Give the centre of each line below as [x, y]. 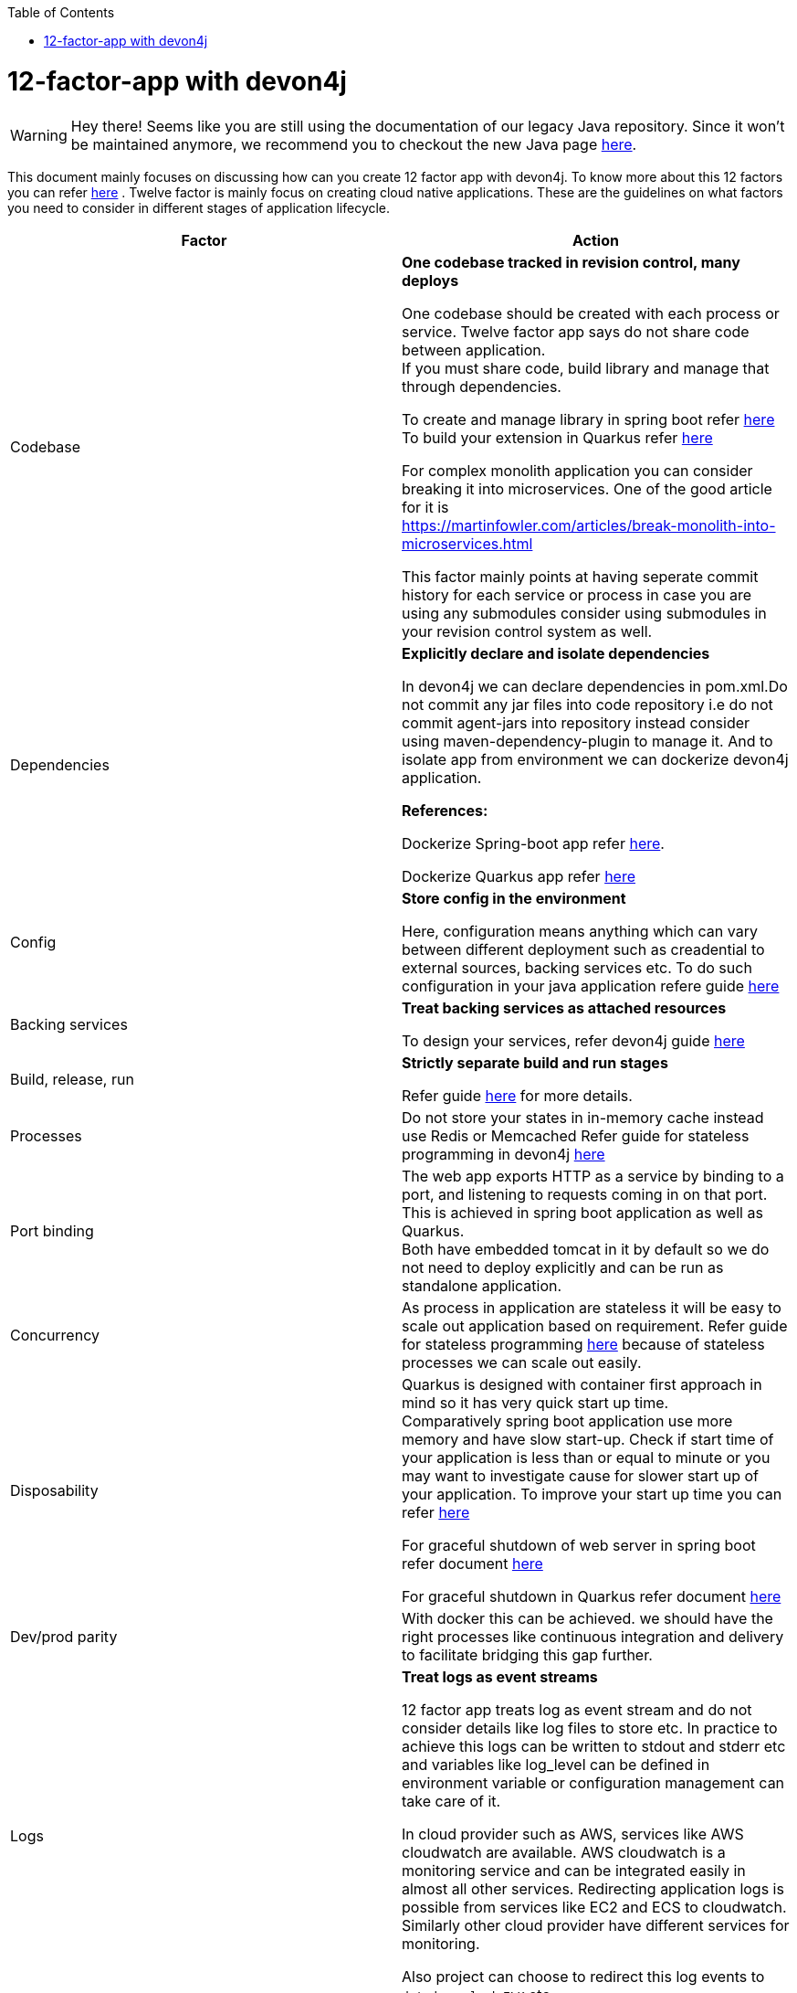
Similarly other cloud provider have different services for [596, 1925]
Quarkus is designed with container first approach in [582, 1384]
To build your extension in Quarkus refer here [557, 437]
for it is [425, 507]
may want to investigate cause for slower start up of [580, 1475]
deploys [430, 280]
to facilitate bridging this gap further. [527, 1654]
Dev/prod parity [64, 1636]
